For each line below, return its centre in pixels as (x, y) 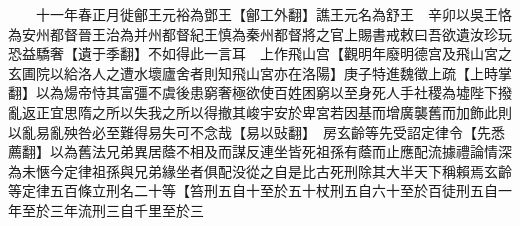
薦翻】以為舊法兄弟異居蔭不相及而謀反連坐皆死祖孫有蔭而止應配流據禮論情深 (260, 151)
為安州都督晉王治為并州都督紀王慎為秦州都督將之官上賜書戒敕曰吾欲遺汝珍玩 (260, 33)
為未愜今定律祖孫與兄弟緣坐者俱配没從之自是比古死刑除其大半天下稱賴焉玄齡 (260, 170)
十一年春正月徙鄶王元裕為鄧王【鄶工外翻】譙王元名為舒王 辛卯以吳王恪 (273, 14)
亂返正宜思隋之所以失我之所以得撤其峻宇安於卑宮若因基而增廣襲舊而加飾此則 (260, 111)
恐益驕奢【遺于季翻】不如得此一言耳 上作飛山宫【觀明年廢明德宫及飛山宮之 (260, 53)
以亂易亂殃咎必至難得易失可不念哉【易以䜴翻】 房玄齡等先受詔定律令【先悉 (256, 131)
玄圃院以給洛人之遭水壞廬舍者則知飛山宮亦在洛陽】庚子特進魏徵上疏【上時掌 (260, 72)
